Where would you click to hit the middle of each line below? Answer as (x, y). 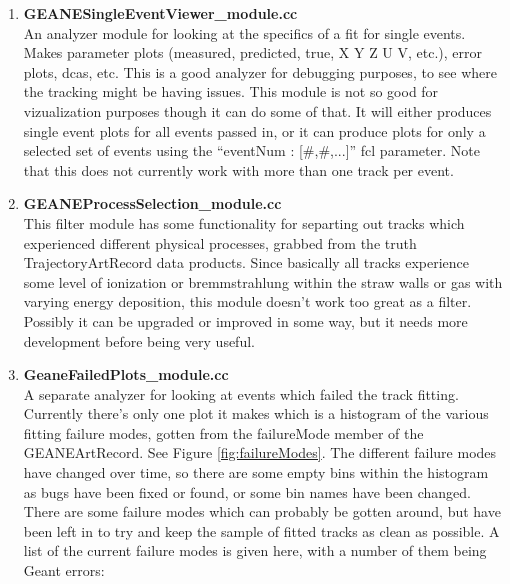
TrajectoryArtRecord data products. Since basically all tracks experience (246, 262)
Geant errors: (64, 570)
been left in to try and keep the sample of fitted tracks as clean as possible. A (261, 530)
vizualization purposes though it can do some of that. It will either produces (257, 110)
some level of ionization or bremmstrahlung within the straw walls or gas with (263, 281)
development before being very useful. (139, 340)
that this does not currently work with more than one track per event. (238, 169)
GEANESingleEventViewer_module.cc (160, 13)
